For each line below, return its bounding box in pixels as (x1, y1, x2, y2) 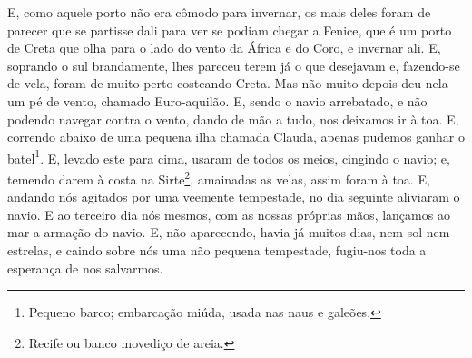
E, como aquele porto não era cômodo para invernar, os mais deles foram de (7, 3, 431, 21)
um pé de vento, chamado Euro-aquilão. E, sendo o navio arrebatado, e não (7, 91, 428, 110)
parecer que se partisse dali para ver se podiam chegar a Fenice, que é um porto (7, 20, 452, 39)
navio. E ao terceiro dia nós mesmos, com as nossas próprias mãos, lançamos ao (7, 204, 450, 224)
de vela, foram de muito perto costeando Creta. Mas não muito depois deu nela (7, 74, 448, 93)
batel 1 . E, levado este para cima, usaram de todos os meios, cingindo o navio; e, (7, 145, 450, 167)
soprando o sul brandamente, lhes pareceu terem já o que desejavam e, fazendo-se (7, 55, 460, 75)
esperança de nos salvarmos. (7, 258, 163, 277)
